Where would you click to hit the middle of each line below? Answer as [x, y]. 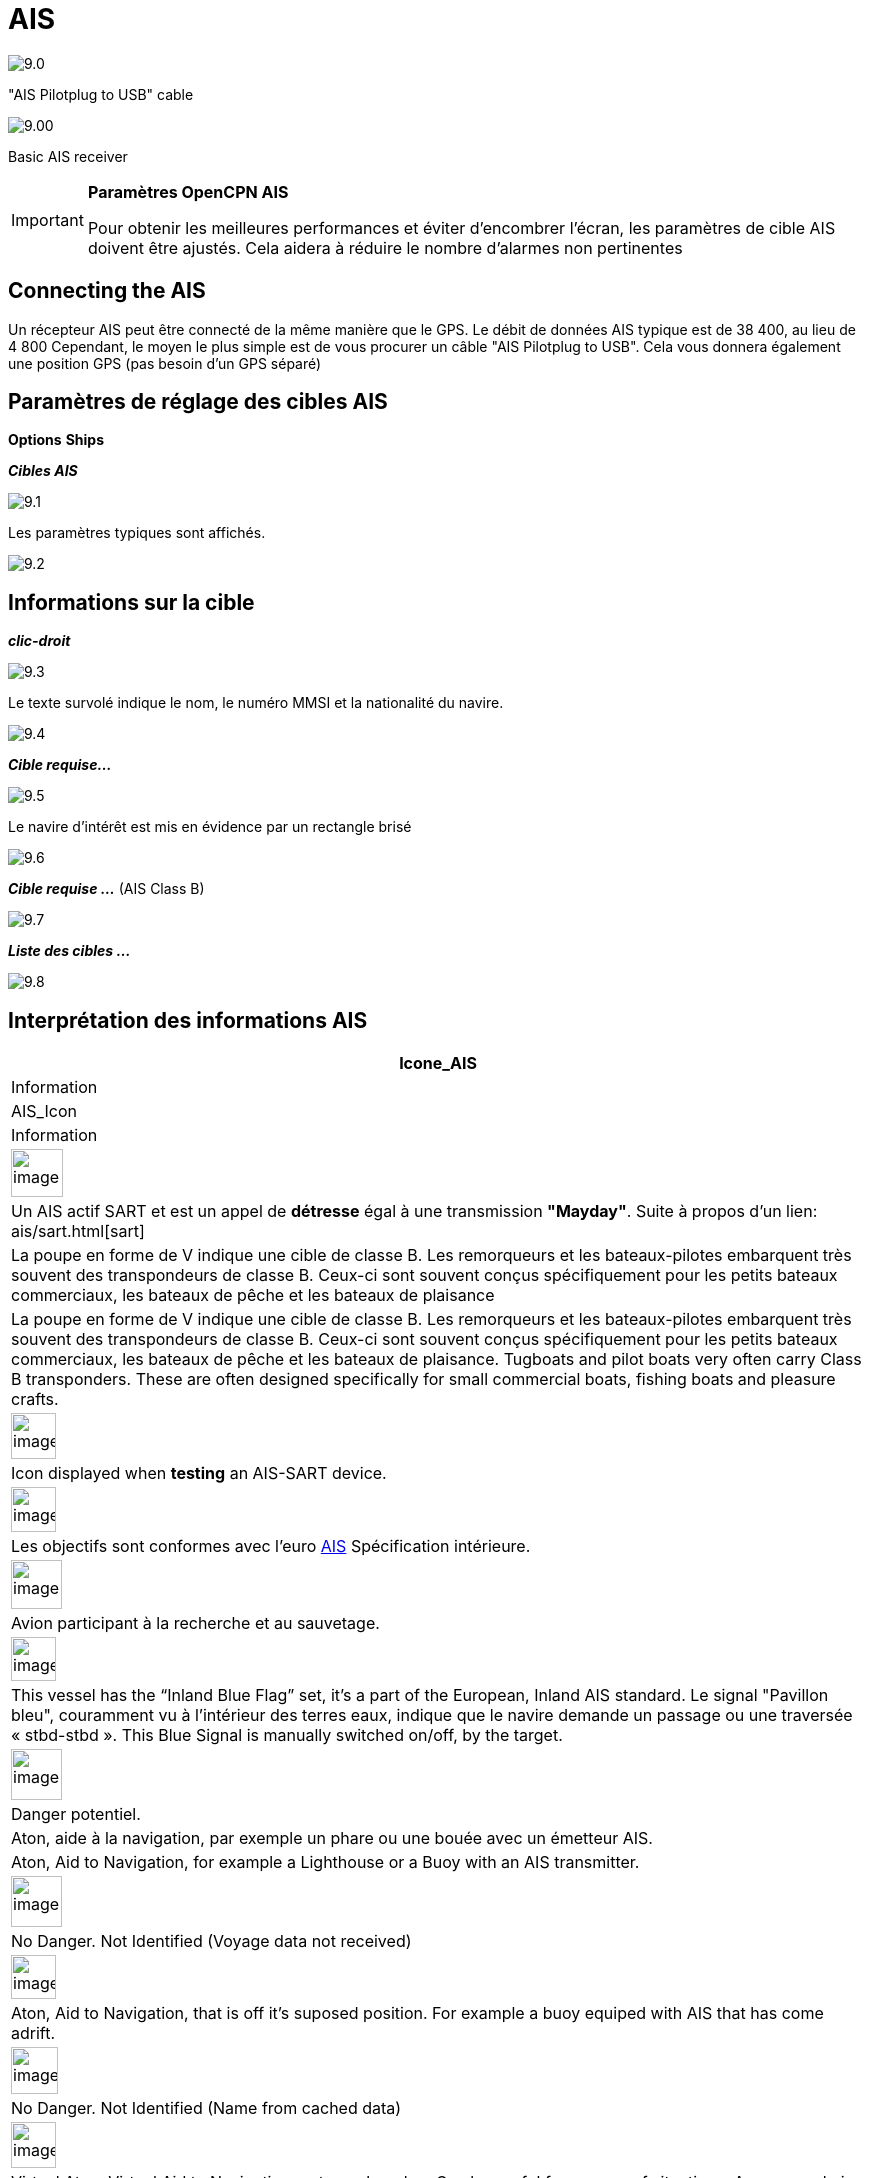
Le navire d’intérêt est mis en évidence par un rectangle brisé [210, 827]
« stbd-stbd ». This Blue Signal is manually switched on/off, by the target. [287, 1735]
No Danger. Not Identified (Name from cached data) [206, 2108]
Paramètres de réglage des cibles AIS [198, 402]
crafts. [35, 1399]
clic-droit [39, 641]
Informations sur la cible [131, 602]
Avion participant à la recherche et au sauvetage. [195, 1623]
